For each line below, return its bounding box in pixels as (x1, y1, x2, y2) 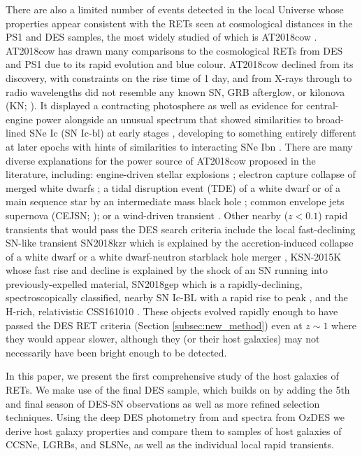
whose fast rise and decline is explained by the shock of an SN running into (6, 263, 328, 277)
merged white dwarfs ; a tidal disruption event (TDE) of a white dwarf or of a (6, 180, 341, 195)
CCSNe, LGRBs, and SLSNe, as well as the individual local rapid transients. (6, 437, 334, 452)
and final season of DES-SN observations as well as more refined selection (6, 396, 320, 410)
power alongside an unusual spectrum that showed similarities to (36, 111, 313, 126)
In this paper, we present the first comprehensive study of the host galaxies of (6, 368, 339, 383)
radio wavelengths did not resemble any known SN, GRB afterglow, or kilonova (6, 84, 345, 99)
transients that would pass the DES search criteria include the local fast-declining (6, 221, 356, 236)
